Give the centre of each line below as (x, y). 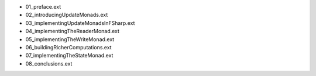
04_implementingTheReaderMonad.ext (73, 31)
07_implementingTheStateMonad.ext (69, 56)
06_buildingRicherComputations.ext (68, 47)
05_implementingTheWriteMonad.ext (70, 39)
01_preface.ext (43, 7)
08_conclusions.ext (49, 63)
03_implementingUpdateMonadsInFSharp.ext (80, 23)
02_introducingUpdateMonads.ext (67, 15)
